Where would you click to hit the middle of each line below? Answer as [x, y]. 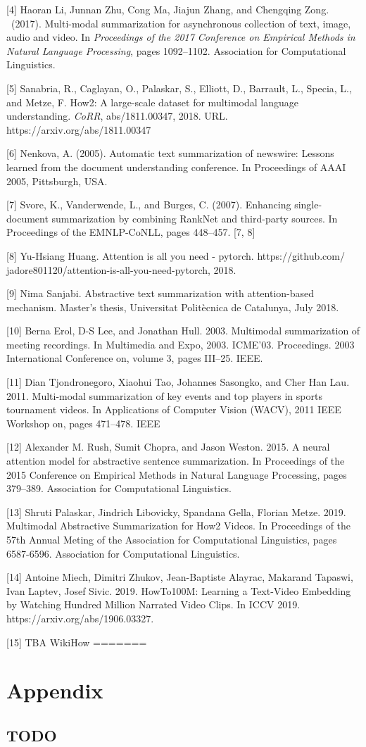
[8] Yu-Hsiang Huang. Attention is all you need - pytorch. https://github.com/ [176, 255]
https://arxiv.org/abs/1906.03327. [80, 618]
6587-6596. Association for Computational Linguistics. [123, 553]
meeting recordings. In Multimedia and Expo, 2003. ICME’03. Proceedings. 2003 [181, 344]
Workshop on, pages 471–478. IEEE [83, 423]
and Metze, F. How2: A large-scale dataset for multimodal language [152, 102]
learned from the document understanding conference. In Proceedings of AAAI [176, 167]
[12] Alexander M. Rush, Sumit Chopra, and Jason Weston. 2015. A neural [168, 447]
